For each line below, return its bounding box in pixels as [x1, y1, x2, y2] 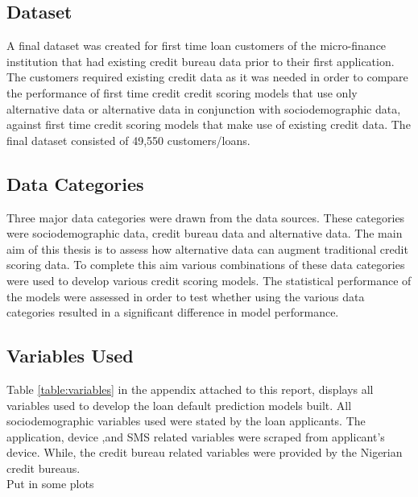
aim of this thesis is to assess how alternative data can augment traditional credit [6, 240, 408, 257]
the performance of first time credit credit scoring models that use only [6, 84, 358, 101]
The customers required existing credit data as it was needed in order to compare [6, 68, 408, 85]
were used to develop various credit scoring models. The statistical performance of [6, 271, 412, 288]
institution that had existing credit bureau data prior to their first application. [6, 52, 395, 69]
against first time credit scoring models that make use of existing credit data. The [6, 116, 411, 133]
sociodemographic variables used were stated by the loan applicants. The [6, 412, 366, 429]
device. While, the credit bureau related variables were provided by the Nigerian [6, 444, 403, 461]
